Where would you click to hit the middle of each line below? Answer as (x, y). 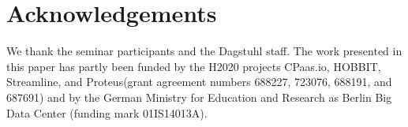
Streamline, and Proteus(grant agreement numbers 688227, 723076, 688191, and (199, 82)
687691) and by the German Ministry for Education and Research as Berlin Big (199, 97)
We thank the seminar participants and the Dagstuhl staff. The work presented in (204, 51)
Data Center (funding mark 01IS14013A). (107, 112)
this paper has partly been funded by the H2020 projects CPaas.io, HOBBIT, (194, 66)
